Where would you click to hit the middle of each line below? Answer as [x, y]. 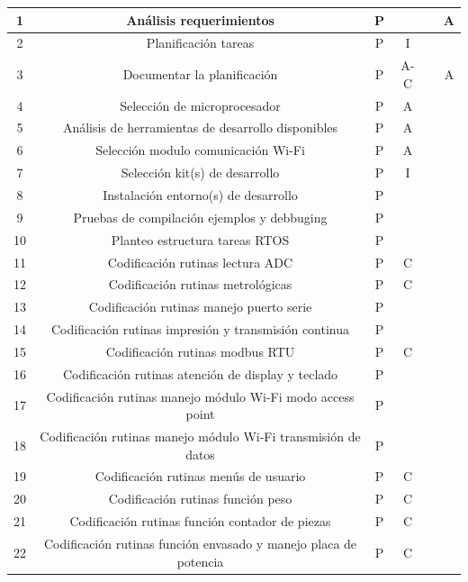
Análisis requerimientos [200, 19]
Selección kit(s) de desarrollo [200, 173]
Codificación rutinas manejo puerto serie [200, 307]
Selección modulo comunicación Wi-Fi [200, 150]
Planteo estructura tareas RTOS [200, 239]
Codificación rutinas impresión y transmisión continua [201, 329]
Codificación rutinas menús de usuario [200, 476]
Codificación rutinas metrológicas [200, 284]
